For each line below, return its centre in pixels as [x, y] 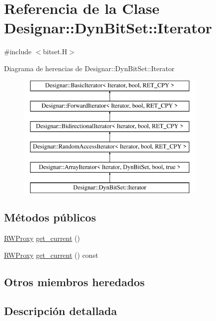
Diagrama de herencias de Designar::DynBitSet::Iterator [89, 68]
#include [18, 52]
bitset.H [55, 52]
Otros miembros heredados [74, 281]
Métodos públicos [50, 217]
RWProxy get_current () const [51, 255]
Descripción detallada [61, 311]
